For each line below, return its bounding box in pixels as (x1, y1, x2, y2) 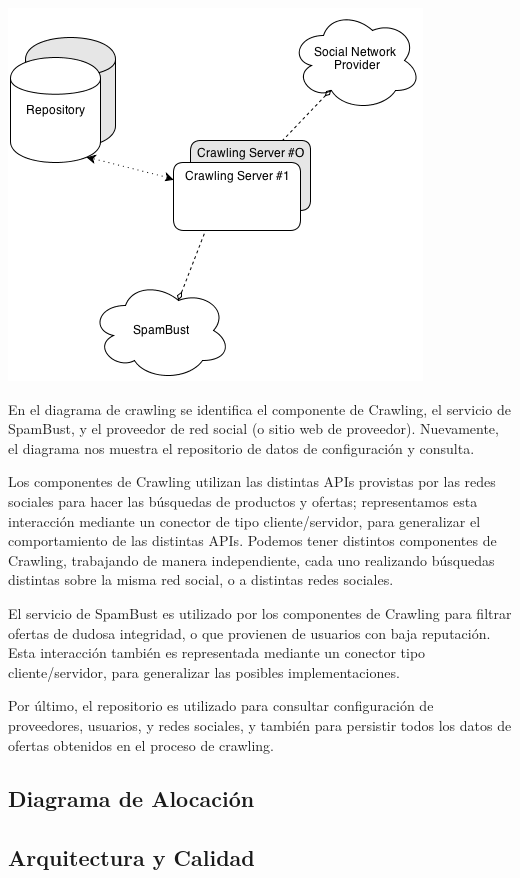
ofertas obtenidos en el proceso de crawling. (8, 734, 274, 755)
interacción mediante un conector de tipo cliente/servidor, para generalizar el (8, 510, 481, 531)
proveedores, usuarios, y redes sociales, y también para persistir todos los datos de (8, 714, 512, 735)
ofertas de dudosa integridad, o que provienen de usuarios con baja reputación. (8, 622, 491, 643)
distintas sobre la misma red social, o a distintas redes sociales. (8, 569, 394, 590)
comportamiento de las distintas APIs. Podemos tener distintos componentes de (8, 530, 497, 551)
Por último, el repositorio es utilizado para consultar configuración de (8, 695, 434, 716)
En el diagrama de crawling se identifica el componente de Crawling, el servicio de (8, 398, 511, 419)
